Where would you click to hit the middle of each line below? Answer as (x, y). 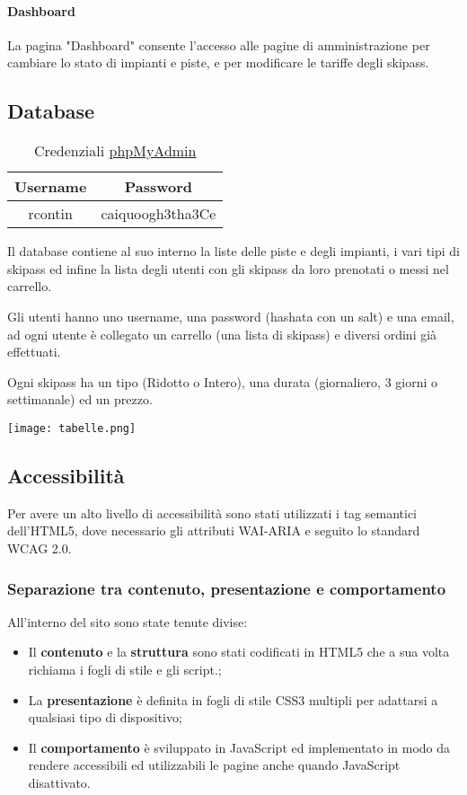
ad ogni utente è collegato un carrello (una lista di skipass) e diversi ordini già (222, 334)
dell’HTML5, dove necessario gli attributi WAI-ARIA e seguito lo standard (214, 530)
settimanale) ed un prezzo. (80, 399)
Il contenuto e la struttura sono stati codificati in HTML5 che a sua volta (239, 652)
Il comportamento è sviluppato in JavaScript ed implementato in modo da (239, 747)
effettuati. (34, 352)
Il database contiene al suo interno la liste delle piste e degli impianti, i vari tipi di (233, 251)
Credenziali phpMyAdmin (115, 151)
